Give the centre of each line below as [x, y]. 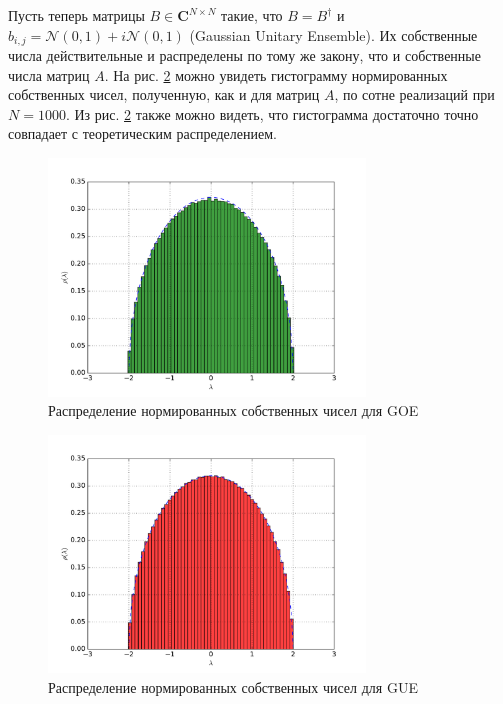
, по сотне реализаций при [414, 94]
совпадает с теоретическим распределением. [142, 133]
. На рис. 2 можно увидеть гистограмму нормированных [276, 74]
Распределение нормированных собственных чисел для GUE [233, 686]
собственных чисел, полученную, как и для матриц [164, 94]
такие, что [252, 15]
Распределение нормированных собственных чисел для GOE [233, 410]
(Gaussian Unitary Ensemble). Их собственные [333, 34]
